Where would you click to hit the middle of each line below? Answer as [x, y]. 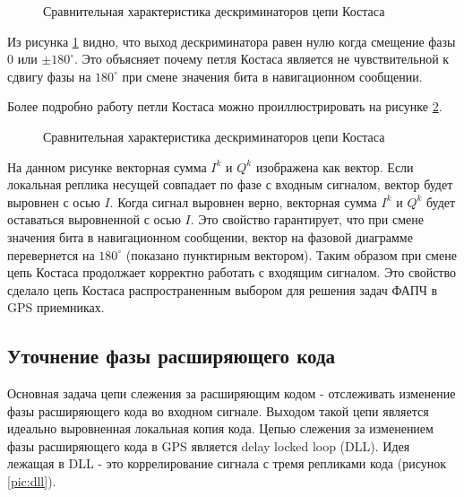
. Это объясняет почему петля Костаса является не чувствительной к [262, 59]
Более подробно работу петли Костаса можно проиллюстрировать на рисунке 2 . [225, 106]
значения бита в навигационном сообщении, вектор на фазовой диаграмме [210, 236]
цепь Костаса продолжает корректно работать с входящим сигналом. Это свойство [232, 272]
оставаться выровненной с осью [94, 219]
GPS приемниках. [56, 307]
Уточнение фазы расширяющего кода [172, 356]
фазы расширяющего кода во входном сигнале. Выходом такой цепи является [218, 410]
